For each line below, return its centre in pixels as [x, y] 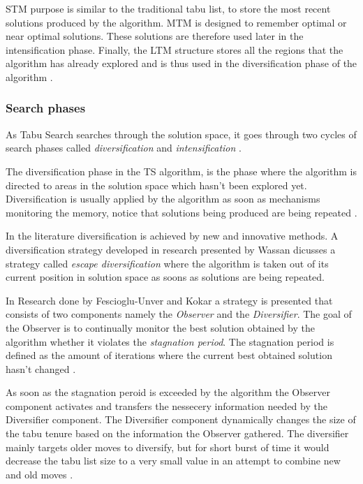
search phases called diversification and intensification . [124, 148]
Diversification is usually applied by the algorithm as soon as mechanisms [163, 199]
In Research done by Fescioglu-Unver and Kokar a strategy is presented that [169, 300]
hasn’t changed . [41, 368]
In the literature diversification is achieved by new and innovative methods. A [172, 236]
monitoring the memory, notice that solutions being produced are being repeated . [181, 212]
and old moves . [39, 474]
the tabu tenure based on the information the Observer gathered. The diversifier [177, 433]
